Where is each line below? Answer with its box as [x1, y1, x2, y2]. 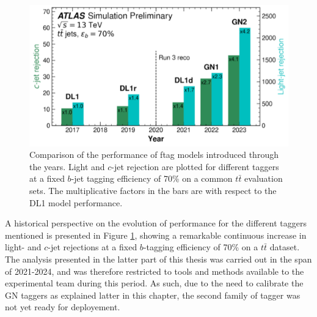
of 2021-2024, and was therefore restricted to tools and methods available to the [5, 264, 304, 277]
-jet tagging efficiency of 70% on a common [71, 172, 233, 185]
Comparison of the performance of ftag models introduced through [29, 148, 279, 161]
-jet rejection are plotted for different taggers [111, 160, 279, 173]
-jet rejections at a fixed [48, 241, 137, 253]
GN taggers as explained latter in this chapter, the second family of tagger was [5, 288, 301, 301]
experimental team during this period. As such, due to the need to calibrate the [5, 277, 304, 289]
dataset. [269, 241, 300, 253]
